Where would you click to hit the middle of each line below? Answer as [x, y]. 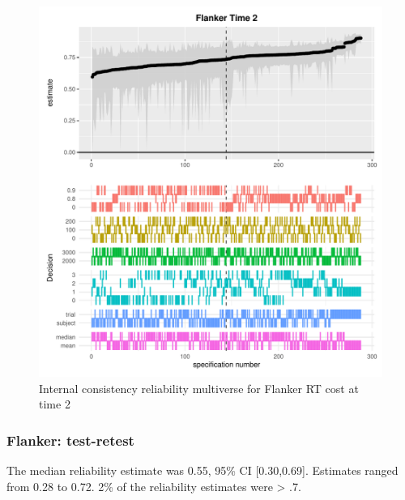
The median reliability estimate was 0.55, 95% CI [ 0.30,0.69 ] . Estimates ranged [202, 470]
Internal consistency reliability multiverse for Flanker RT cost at [199, 388]
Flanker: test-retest [70, 440]
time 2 [55, 404]
